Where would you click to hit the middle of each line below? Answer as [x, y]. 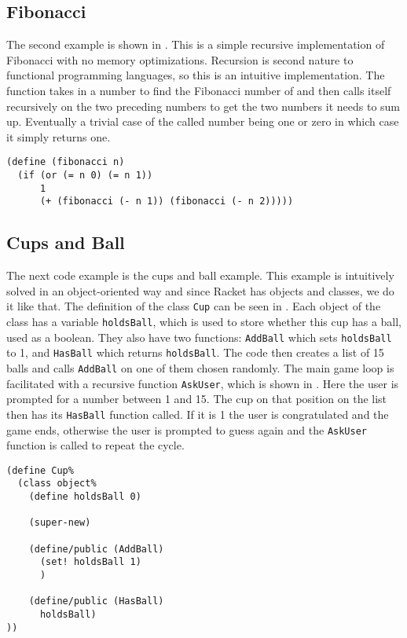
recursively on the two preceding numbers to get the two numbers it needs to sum [203, 106]
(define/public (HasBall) [96, 601]
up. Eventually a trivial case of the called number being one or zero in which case [203, 121]
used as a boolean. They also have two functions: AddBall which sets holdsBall [199, 337]
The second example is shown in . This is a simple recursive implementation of [196, 44]
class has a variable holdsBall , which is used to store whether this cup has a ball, [204, 322]
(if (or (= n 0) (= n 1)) [85, 176]
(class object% [57, 484]
